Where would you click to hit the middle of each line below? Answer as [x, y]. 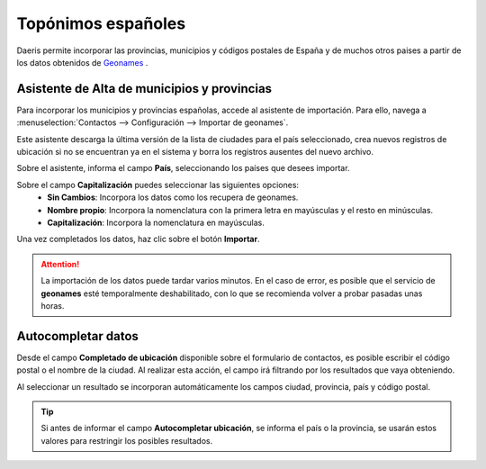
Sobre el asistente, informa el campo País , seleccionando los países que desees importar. [183, 168]
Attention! [60, 264]
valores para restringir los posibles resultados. [127, 440]
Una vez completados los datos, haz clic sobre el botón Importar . [138, 239]
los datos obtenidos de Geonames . [82, 62]
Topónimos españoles [101, 23]
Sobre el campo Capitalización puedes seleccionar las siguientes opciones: [158, 185]
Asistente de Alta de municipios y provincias [144, 89]
